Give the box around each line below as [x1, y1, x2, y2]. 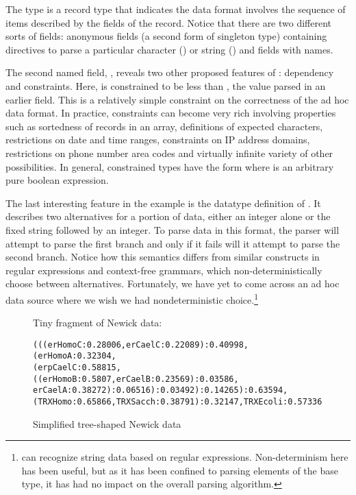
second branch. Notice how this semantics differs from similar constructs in [5, 250, 320, 264]
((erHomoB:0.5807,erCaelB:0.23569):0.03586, [33, 374, 239, 384]
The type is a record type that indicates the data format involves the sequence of [5, 2, 346, 16]
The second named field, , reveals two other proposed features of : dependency [5, 65, 334, 80]
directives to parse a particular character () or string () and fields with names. [5, 42, 333, 56]
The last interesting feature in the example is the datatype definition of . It [5, 195, 321, 210]
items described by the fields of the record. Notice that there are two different [5, 15, 332, 29]
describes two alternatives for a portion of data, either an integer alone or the [5, 209, 331, 224]
